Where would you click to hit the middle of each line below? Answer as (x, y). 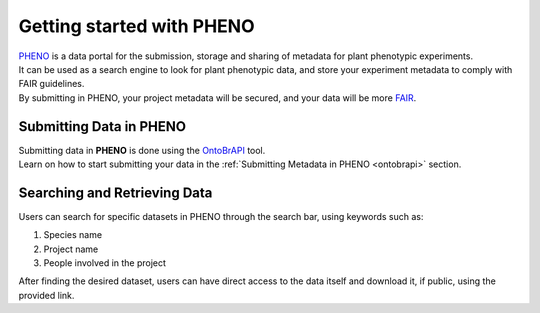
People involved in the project (105, 263)
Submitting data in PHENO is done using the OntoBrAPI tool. (142, 150)
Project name (71, 249)
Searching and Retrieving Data (115, 192)
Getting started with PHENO (136, 26)
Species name (73, 235)
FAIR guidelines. (51, 84)
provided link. (46, 295)
